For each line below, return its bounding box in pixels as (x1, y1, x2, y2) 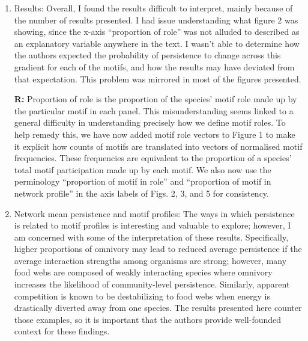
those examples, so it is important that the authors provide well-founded (14, 313, 282, 325)
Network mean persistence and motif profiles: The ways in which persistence (14, 207, 295, 220)
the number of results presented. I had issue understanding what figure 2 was (14, 13, 298, 26)
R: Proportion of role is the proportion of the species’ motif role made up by (14, 93, 297, 105)
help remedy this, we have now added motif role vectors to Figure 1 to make (14, 127, 295, 140)
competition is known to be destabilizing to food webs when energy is (14, 289, 270, 302)
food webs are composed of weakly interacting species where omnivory (14, 266, 273, 278)
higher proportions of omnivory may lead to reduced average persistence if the (14, 242, 302, 255)
